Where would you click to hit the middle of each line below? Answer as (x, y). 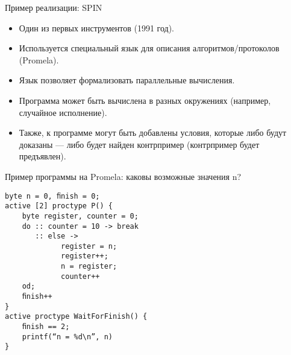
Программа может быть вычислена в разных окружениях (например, (145, 100)
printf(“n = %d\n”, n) (67, 337)
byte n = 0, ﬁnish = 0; (52, 196)
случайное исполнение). (63, 112)
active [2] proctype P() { (59, 206)
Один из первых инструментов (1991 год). (97, 27)
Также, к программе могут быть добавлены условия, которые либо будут (153, 133)
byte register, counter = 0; (80, 216)
